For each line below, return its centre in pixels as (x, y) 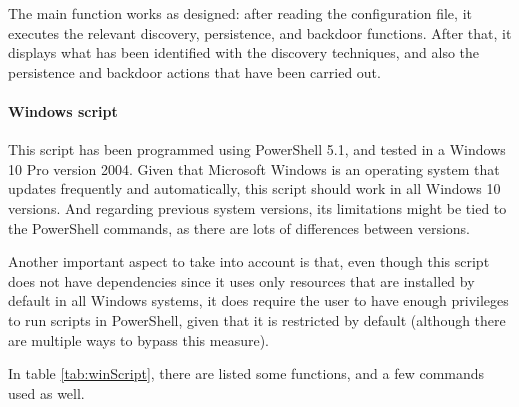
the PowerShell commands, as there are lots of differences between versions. (239, 227)
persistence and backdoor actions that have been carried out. (194, 71)
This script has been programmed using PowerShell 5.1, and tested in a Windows (257, 149)
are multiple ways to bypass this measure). (138, 339)
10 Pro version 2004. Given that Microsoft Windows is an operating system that (254, 168)
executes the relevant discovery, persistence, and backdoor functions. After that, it (260, 32)
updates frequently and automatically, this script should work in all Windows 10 (254, 188)
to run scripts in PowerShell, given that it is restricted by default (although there (257, 319)
